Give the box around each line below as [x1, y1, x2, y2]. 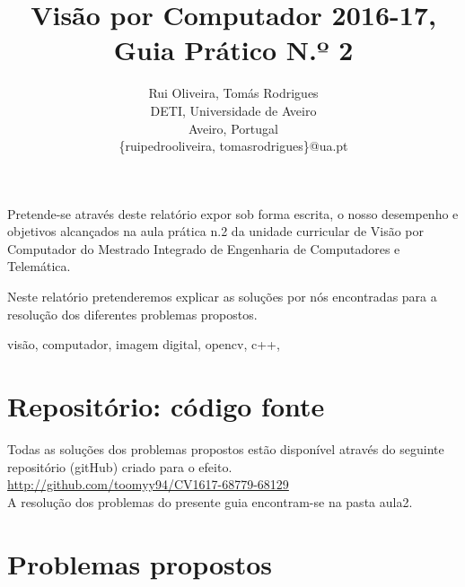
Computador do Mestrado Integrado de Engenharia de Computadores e [7, 239, 400, 258]
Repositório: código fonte [7, 388, 325, 425]
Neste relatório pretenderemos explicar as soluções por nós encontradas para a [7, 287, 437, 306]
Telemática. [7, 257, 71, 276]
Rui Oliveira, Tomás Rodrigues [148, 83, 319, 102]
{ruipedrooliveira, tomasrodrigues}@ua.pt [118, 136, 348, 155]
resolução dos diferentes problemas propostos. [7, 304, 258, 323]
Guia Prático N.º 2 [113, 31, 354, 68]
